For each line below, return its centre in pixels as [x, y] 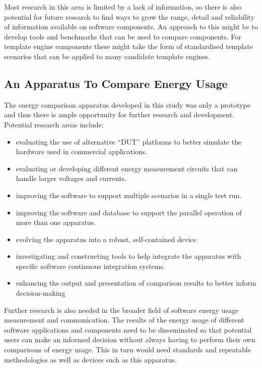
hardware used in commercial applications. [82, 151]
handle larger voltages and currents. [71, 178]
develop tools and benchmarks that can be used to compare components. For [123, 36]
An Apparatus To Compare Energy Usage [116, 83]
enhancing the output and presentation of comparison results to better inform [136, 283]
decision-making [41, 293]
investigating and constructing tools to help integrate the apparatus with [128, 256]
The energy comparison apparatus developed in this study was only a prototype [127, 104]
